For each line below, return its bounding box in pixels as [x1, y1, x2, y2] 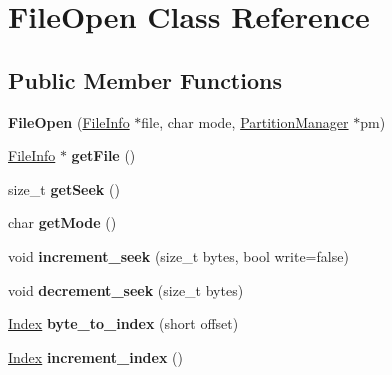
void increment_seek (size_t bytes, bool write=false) [8, 245, 349, 266]
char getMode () [8, 212, 117, 233]
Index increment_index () [8, 346, 183, 367]
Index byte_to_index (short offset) [8, 313, 239, 334]
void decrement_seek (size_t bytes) [8, 279, 244, 300]
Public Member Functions [8, 64, 282, 95]
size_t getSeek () [8, 178, 120, 199]
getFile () [71, 145, 136, 166]
